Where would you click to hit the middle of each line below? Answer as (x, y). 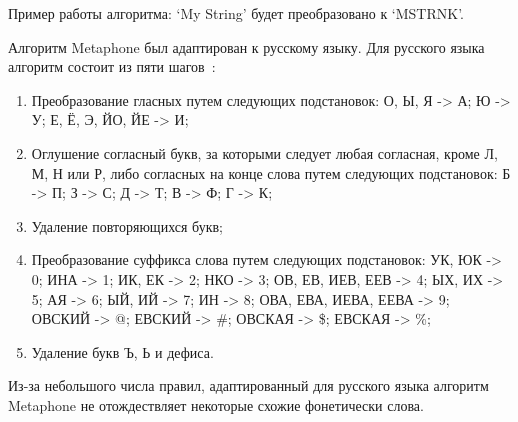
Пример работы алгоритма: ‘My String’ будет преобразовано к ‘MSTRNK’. (236, 13)
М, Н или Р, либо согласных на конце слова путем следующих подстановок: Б (271, 172)
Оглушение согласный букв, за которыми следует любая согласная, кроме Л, (264, 152)
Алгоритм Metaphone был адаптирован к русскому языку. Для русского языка (246, 46)
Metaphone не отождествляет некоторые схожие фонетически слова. (216, 404)
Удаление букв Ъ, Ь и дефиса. (122, 351)
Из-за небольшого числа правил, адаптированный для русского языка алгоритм (248, 385)
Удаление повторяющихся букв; (127, 225)
